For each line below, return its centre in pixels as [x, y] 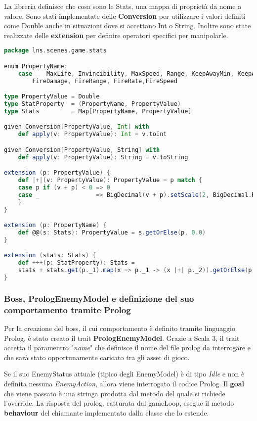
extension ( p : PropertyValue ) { [57, 173]
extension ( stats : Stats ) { [50, 256]
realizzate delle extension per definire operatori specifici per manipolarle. [116, 35]
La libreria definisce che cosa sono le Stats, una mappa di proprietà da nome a [123, 6]
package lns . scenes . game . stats [55, 51]
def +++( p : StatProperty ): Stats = [76, 263]
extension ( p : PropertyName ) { [55, 225]
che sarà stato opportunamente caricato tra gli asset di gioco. [97, 357]
